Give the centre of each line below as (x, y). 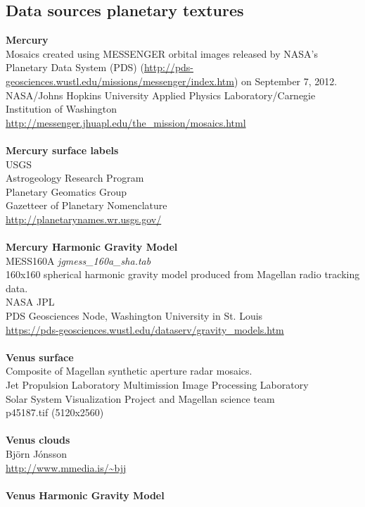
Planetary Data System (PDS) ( (75, 67)
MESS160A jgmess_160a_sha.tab (78, 260)
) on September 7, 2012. (286, 81)
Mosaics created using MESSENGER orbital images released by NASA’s (162, 53)
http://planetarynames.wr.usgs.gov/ (84, 219)
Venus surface (40, 357)
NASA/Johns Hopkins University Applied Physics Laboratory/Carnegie (161, 95)
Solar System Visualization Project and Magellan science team (140, 398)
